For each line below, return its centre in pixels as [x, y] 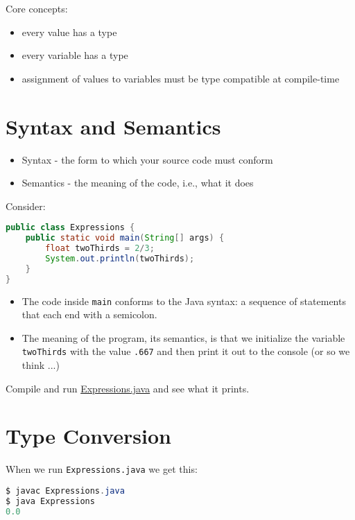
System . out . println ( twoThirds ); [120, 258]
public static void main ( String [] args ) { [125, 238]
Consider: [26, 206]
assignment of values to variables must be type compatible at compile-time [181, 78]
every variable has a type [75, 55]
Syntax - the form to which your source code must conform [147, 159]
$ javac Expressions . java [65, 491]
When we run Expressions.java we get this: [102, 469]
